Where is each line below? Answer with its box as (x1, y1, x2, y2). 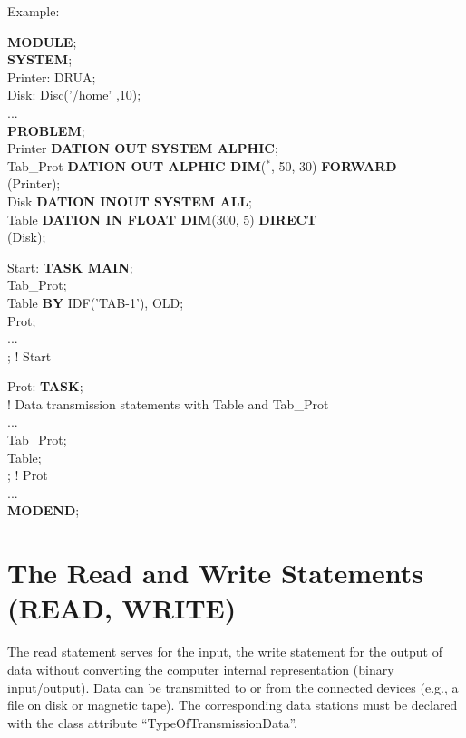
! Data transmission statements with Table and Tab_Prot (7, 394, 329, 413)
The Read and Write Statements (7, 554, 424, 591)
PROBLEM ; (7, 120, 85, 139)
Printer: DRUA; (7, 67, 96, 86)
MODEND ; (7, 501, 80, 520)
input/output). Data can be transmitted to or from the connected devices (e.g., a (7, 677, 459, 696)
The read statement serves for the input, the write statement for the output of (7, 642, 442, 661)
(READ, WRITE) (7, 589, 237, 627)
